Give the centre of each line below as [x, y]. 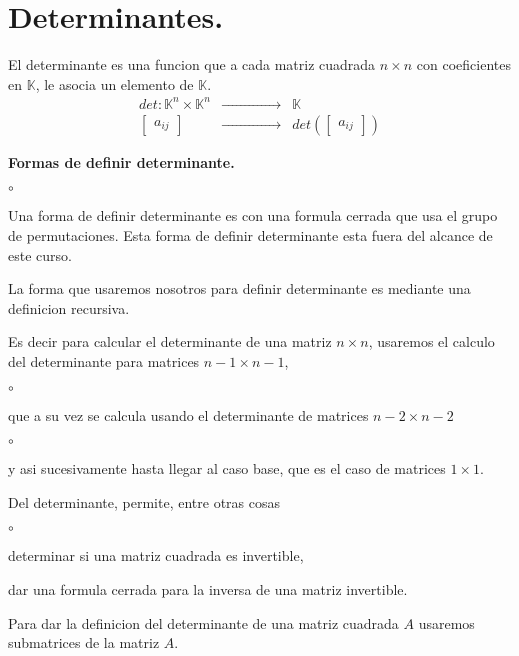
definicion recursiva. [69, 307]
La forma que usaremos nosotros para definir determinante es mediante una [239, 288]
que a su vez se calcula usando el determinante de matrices [188, 414]
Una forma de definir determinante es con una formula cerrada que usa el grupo [253, 215]
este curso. [40, 254]
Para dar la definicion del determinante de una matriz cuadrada [203, 622]
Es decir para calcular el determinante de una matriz [170, 341]
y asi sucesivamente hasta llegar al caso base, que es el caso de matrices [227, 468]
